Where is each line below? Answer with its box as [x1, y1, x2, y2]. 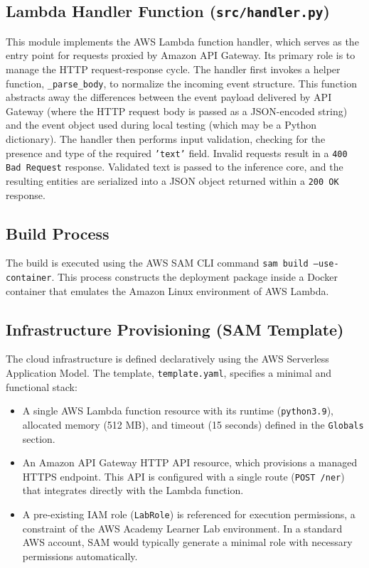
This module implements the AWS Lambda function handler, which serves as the [6, 33, 359, 48]
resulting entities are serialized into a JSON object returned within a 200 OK [6, 173, 339, 188]
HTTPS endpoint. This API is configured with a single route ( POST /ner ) [22, 468, 345, 483]
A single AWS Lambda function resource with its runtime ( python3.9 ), [22, 403, 333, 418]
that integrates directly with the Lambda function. [22, 483, 244, 498]
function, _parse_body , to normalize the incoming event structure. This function [6, 75, 357, 90]
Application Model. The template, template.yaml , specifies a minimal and [6, 365, 332, 380]
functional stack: [6, 379, 77, 394]
